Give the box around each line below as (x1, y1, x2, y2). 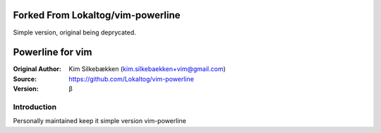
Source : (13, 75, 37, 83)
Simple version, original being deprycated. (13, 28, 137, 37)
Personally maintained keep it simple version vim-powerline (13, 117, 186, 125)
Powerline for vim (13, 46, 92, 58)
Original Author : (13, 65, 61, 73)
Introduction (13, 102, 56, 112)
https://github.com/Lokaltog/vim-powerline (68, 75, 194, 83)
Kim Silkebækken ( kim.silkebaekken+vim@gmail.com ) (68, 65, 226, 73)
